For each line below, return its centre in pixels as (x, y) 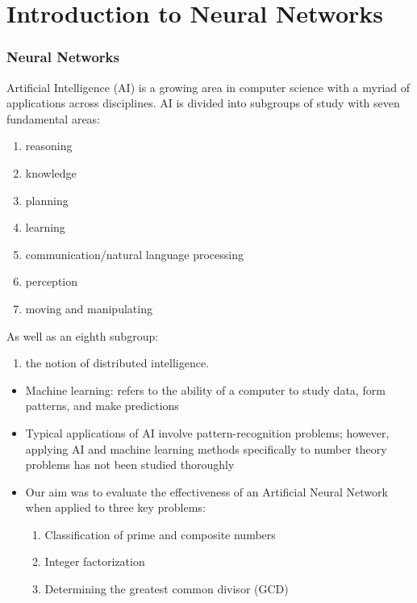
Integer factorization (95, 561)
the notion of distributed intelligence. (117, 363)
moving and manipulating (89, 308)
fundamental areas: (54, 118)
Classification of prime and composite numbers (160, 534)
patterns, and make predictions (102, 406)
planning (47, 200)
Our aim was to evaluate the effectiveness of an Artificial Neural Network (206, 491)
